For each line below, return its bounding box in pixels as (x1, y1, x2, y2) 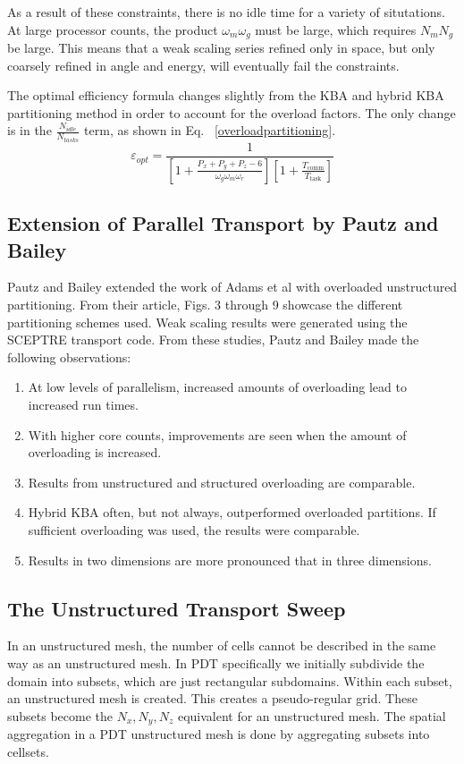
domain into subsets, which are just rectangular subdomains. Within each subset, (7, 671, 452, 690)
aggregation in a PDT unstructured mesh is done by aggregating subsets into (7, 725, 430, 743)
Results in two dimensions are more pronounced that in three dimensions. (28, 550, 432, 569)
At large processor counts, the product (7, 20, 218, 38)
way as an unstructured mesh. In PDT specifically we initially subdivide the (7, 653, 425, 672)
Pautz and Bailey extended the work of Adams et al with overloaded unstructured (7, 277, 458, 296)
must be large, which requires (255, 20, 417, 38)
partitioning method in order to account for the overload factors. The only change (7, 103, 456, 122)
